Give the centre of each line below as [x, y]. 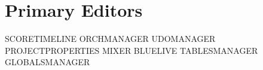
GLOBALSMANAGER [48, 62]
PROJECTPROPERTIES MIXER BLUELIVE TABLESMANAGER [131, 50]
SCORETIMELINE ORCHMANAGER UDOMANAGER [110, 39]
